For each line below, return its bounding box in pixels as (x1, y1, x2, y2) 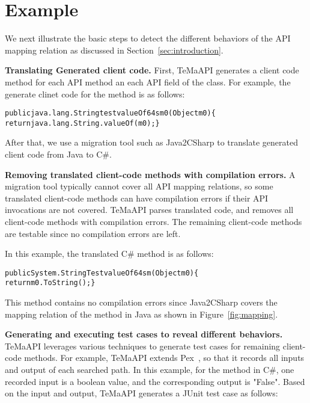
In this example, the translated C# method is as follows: (5, 247, 214, 260)
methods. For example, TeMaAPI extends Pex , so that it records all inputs (24, 351, 305, 364)
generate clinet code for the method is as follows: (5, 87, 185, 100)
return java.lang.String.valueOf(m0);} (5, 118, 160, 128)
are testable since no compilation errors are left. (5, 227, 181, 239)
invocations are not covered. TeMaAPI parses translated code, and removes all (5, 203, 294, 216)
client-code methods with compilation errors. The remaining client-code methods (5, 215, 302, 227)
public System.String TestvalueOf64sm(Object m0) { (5, 268, 199, 277)
